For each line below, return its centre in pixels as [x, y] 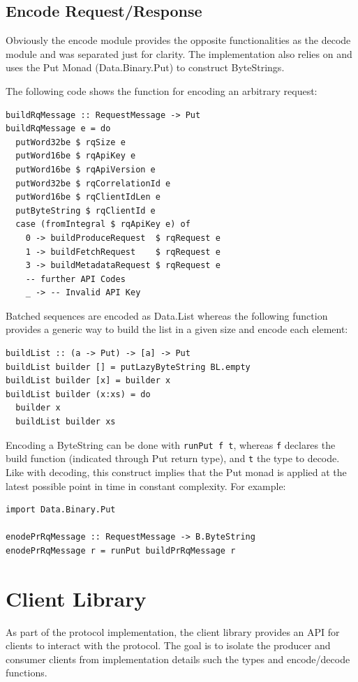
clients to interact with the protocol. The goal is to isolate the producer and [168, 645]
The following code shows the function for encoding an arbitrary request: [162, 90]
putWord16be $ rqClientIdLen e [88, 197]
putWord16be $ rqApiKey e [76, 156]
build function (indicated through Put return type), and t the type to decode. [173, 458]
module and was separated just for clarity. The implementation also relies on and [179, 53]
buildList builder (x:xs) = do [78, 394]
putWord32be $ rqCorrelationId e [93, 183]
